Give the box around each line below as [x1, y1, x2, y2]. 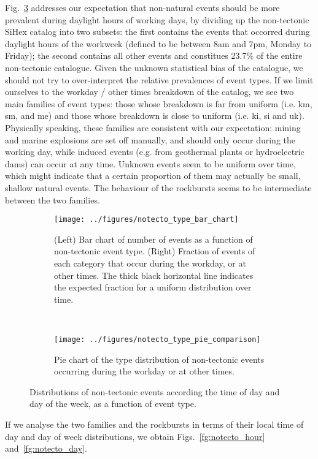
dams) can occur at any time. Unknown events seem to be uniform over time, [5, 157, 296, 170]
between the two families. [5, 193, 100, 206]
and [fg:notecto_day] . [5, 442, 87, 455]
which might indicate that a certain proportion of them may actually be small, [5, 169, 301, 182]
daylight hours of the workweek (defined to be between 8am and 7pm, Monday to [5, 37, 312, 50]
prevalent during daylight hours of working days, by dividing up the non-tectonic [5, 13, 309, 26]
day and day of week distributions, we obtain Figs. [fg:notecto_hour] [5, 430, 265, 442]
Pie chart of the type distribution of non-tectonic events [54, 352, 265, 365]
